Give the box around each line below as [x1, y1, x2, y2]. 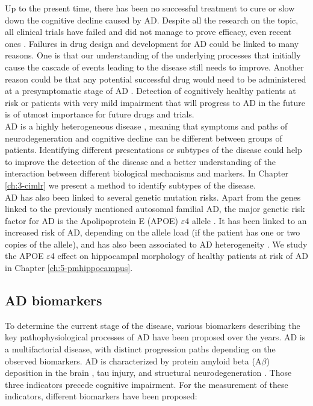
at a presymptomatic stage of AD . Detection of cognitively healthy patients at [5, 84, 296, 97]
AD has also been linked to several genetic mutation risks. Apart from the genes [5, 190, 301, 203]
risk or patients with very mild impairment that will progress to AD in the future [5, 96, 305, 108]
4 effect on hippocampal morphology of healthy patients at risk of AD [50, 249, 308, 262]
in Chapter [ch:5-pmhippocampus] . [5, 261, 133, 274]
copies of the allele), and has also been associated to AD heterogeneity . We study [5, 237, 308, 250]
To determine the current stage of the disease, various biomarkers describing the [5, 319, 300, 331]
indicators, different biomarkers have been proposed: [5, 390, 197, 402]
